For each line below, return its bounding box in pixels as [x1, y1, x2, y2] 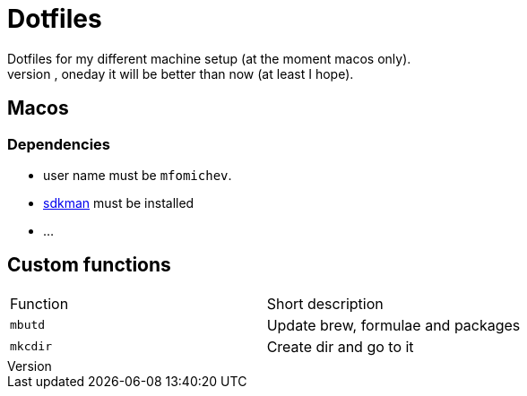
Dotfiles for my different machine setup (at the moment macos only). [7, 50, 411, 66]
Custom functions [7, 254, 171, 277]
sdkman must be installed [43, 194, 194, 211]
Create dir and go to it [266, 337, 414, 356]
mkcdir [10, 340, 52, 354]
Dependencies [7, 134, 111, 153]
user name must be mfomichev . [43, 167, 232, 183]
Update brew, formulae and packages [266, 315, 521, 334]
